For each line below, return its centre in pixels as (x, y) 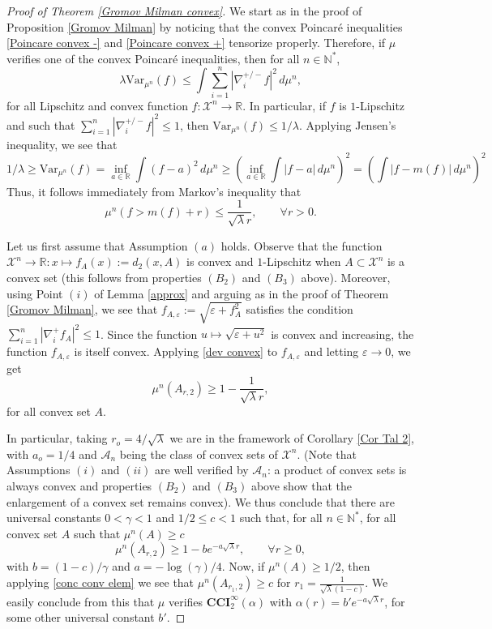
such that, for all (281, 518)
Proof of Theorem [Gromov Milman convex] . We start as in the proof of (184, 11)
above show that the (302, 486)
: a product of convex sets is (337, 470)
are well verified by (202, 470)
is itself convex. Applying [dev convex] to (176, 351)
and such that (41, 124)
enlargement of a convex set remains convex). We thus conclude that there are (201, 501)
